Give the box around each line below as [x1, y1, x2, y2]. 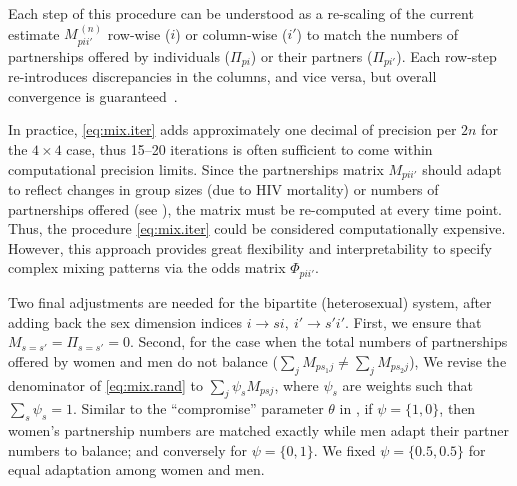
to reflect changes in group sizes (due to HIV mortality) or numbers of [8, 179, 439, 200]
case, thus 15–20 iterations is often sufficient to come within [66, 139, 433, 160]
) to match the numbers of [296, 23, 459, 44]
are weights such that [342, 374, 474, 395]
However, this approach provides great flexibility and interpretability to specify [8, 237, 492, 258]
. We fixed [313, 439, 376, 460]
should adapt [422, 158, 502, 179]
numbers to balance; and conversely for [8, 439, 248, 460]
